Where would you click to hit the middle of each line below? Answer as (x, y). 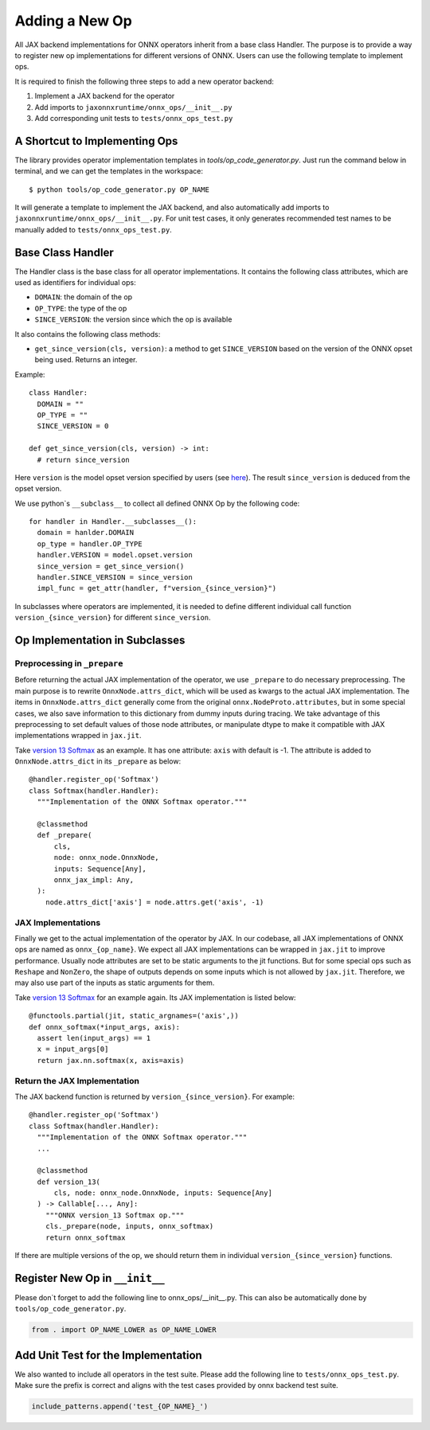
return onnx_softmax (85, 1237)
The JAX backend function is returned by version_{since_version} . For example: (154, 1096)
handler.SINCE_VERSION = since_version (115, 578)
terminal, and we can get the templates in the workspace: (109, 171)
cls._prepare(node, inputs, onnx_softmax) (129, 1227)
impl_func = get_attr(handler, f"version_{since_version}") (157, 588)
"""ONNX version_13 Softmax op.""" (115, 1215)
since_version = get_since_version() (111, 566)
